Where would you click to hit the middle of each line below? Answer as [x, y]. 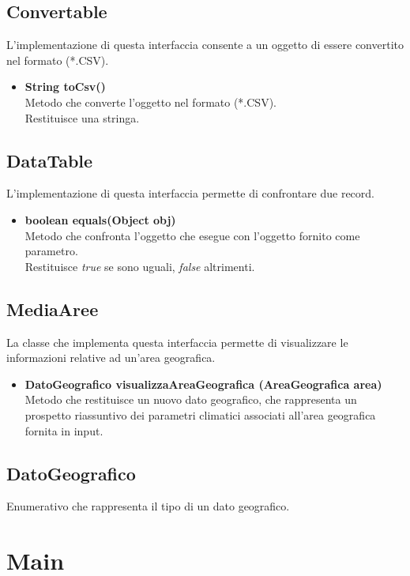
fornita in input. [64, 430]
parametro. [51, 251]
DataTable [50, 160]
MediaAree [53, 309]
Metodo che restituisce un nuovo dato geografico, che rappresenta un [191, 399]
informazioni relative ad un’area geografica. [111, 358]
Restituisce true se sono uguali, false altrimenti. [140, 266]
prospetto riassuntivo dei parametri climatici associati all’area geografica [200, 414]
